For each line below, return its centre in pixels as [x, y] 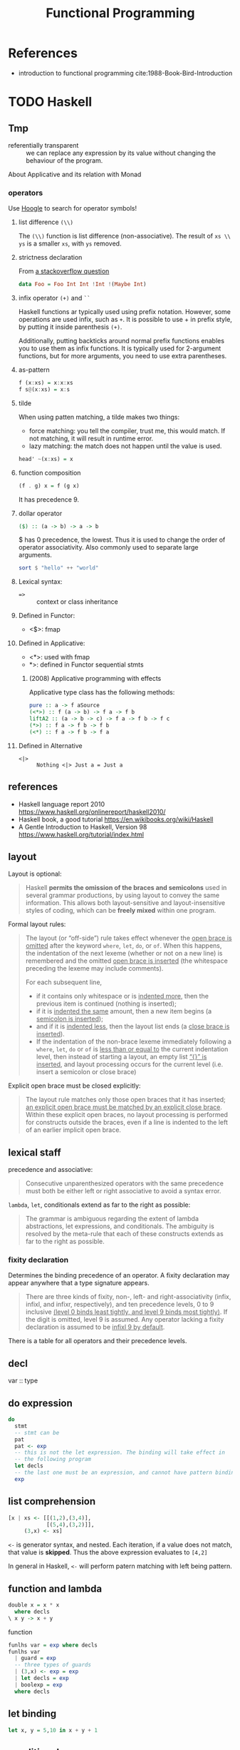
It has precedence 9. [49, 499]
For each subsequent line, [64, 982]
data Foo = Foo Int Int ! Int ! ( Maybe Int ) [82, 284]
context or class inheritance [77, 602]
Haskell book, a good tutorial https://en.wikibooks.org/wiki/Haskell [116, 819]
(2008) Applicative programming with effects [95, 679]
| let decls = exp [42, 1679]
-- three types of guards [53, 1665]
